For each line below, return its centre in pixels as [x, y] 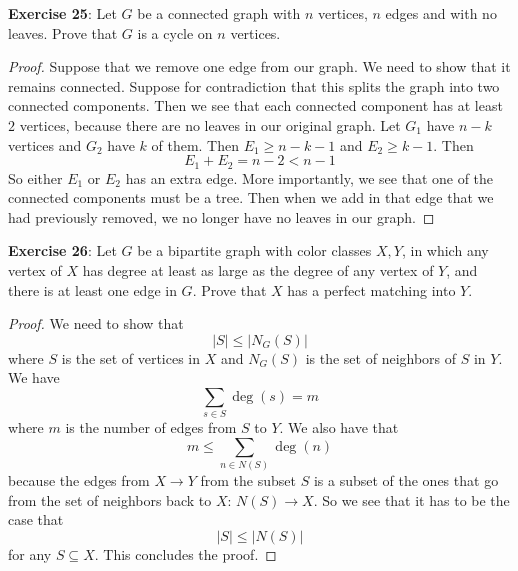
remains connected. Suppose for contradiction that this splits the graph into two [254, 85]
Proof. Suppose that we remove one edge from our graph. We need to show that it [259, 66]
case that [36, 519]
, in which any [445, 250]
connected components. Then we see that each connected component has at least [255, 105]
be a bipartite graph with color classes [254, 250]
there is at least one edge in [92, 289]
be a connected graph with [219, 13]
